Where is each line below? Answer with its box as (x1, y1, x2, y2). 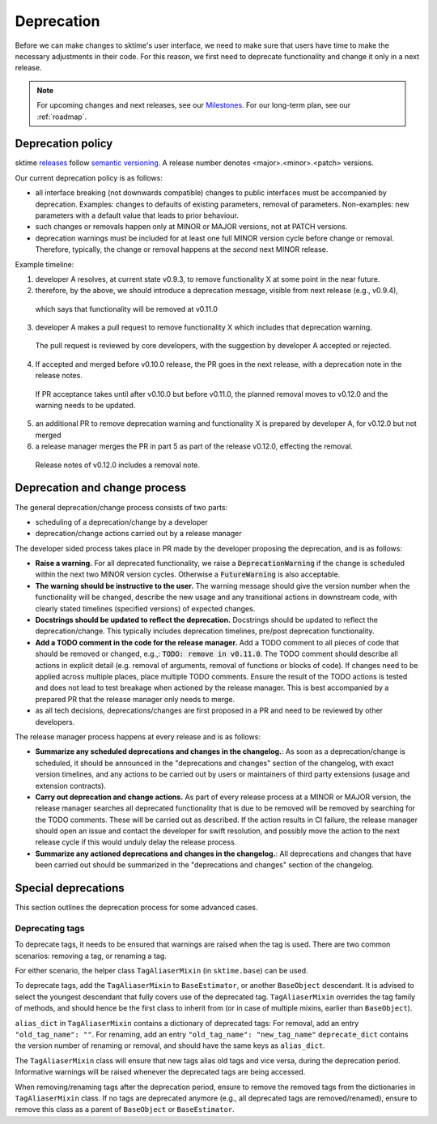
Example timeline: (15, 259, 74, 269)
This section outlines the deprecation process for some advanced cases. (15, 903, 258, 913)
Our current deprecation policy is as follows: (15, 172, 163, 182)
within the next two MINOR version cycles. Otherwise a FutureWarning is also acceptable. (35, 569, 341, 579)
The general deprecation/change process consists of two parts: (15, 502, 228, 512)
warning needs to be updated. (35, 401, 136, 411)
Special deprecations (15, 881, 125, 895)
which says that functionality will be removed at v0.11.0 (35, 304, 218, 313)
